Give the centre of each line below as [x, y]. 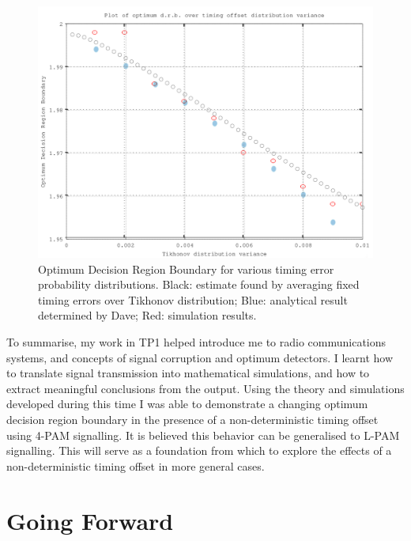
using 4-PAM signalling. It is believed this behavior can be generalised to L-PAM [203, 435]
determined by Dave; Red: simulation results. [147, 315]
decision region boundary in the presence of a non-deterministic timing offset [192, 419]
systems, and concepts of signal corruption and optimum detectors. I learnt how [200, 357]
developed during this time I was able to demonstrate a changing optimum [187, 404]
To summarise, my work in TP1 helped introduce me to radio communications [196, 341]
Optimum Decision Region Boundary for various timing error [186, 269]
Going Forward [90, 520]
